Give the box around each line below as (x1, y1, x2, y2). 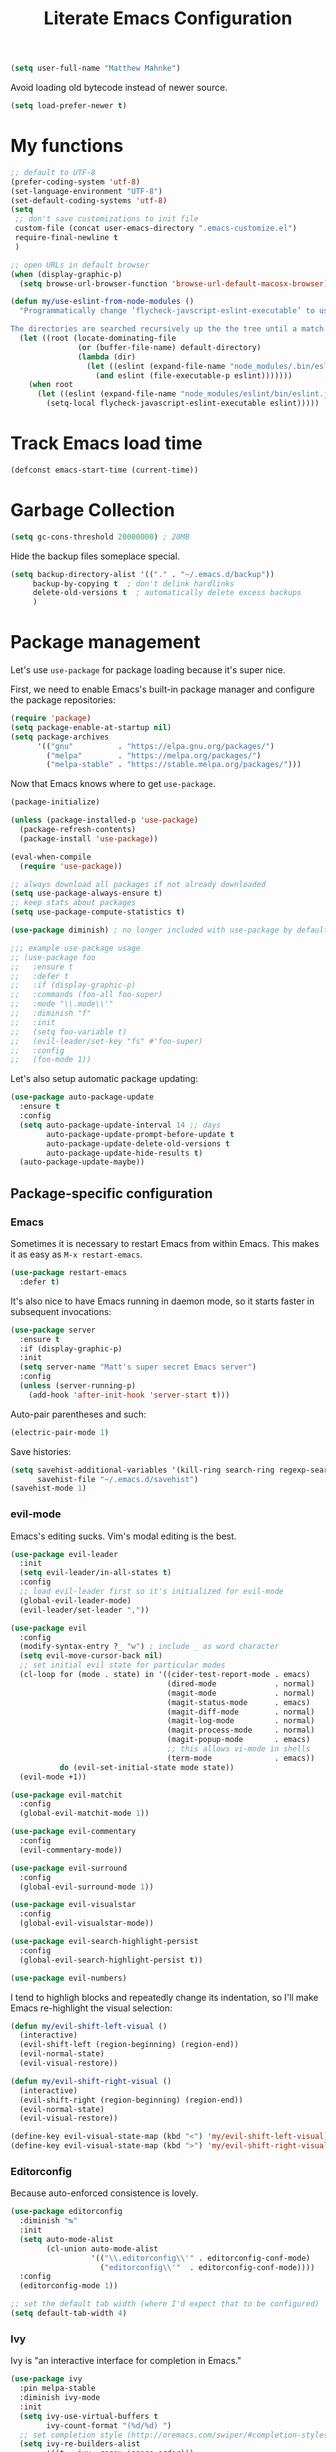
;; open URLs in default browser (10, 260, 150, 270)
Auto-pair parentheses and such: (10, 1408, 147, 1420)
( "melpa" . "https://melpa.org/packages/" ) (46, 750, 262, 761)
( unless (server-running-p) (19, 1381, 137, 1391)
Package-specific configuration (10, 1185, 213, 1202)
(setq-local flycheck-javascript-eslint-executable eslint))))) (46, 398, 320, 409)
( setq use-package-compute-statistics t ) (10, 907, 186, 917)
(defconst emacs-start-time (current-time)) (10, 465, 199, 475)
